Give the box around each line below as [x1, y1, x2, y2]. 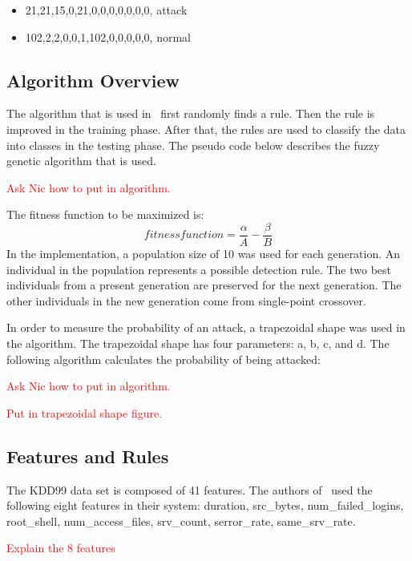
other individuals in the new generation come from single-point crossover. [6, 292, 366, 309]
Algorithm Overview [6, 67, 180, 92]
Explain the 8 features [6, 539, 115, 556]
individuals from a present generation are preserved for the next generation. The [6, 276, 402, 293]
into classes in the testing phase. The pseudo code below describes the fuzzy [6, 136, 380, 153]
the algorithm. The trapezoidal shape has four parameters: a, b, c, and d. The [6, 334, 390, 351]
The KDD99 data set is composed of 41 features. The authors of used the [6, 481, 373, 498]
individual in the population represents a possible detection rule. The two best [6, 260, 392, 277]
